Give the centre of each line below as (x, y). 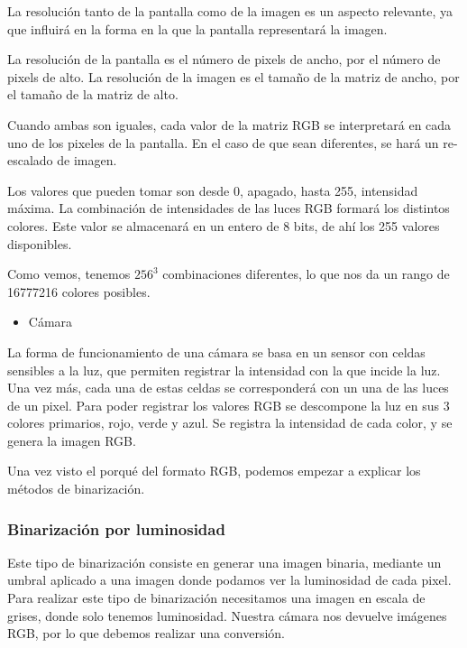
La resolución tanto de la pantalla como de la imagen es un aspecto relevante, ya (230, 11)
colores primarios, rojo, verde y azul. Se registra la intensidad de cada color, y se (230, 423)
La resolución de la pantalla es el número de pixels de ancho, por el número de (224, 59)
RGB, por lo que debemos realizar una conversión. (147, 633)
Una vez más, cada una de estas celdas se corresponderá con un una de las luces (228, 388)
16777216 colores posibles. (79, 291)
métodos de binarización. (76, 489)
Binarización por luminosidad (116, 528)
